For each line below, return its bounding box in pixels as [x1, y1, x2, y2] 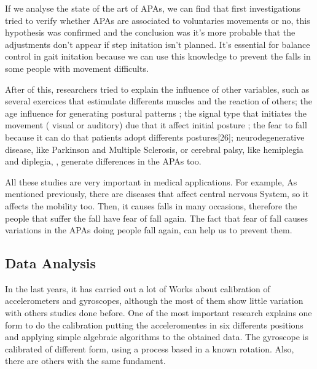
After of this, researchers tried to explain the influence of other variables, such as [5, 82, 310, 95]
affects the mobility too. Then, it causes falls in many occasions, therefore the [5, 199, 297, 212]
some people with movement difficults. [5, 61, 149, 74]
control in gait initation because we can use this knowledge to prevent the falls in [5, 50, 311, 63]
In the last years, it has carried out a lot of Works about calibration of [5, 282, 270, 295]
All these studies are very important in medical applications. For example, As [5, 175, 297, 188]
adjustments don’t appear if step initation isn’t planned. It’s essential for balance [5, 37, 310, 50]
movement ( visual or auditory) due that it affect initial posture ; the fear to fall [5, 118, 307, 131]
